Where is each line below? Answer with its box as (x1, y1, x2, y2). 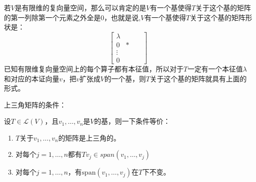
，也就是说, (104, 12, 141, 22)
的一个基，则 (104, 73, 146, 83)
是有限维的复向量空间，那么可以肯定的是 (15, 2, 146, 12)
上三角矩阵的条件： (4, 99, 66, 109)
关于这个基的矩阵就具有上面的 (149, 73, 247, 83)
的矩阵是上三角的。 (58, 132, 121, 143)
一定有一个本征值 (187, 63, 243, 73)
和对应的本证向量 (4, 73, 59, 83)
